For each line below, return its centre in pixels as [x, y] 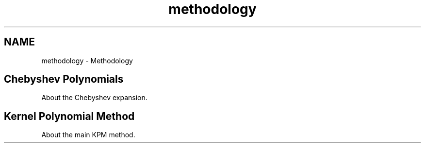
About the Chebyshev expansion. [94, 98]
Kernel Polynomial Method [69, 116]
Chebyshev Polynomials [64, 79]
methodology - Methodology [87, 60]
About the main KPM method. [88, 135]
